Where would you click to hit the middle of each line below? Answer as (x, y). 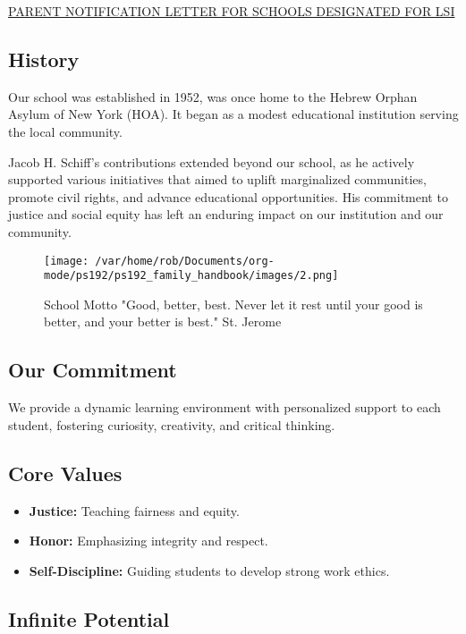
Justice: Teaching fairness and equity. (134, 510)
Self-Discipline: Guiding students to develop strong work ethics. (209, 570)
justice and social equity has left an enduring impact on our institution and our (226, 214)
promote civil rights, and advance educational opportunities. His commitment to (228, 196)
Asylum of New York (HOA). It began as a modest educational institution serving (233, 114)
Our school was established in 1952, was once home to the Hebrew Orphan (213, 96)
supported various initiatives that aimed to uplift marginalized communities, (217, 179)
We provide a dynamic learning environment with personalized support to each (225, 407)
